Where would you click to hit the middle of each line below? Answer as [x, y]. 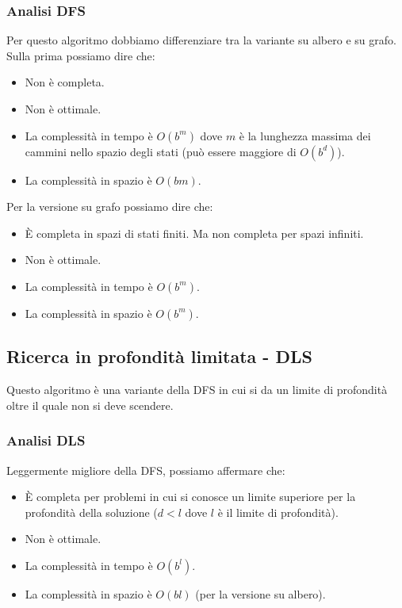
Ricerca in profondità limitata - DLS [159, 356]
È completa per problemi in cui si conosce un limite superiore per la [190, 497]
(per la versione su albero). [260, 593]
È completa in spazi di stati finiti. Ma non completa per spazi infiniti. [194, 233]
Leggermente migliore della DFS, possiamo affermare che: [146, 470]
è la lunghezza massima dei [305, 135]
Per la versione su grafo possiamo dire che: [110, 206]
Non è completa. [65, 82]
